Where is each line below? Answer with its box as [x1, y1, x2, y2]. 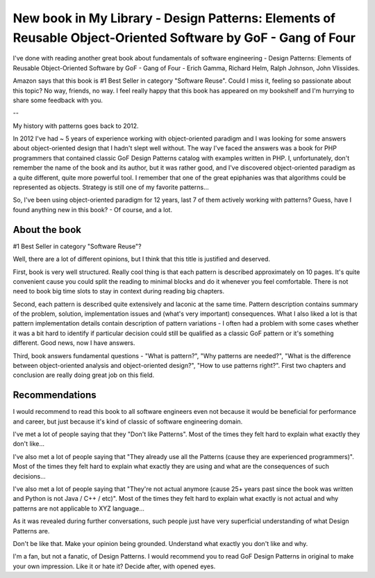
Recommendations [12, 390, 97, 401]
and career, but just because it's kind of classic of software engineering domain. [12, 417, 243, 426]
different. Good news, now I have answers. [12, 339, 135, 347]
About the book [12, 223, 82, 236]
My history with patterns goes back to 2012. [12, 122, 139, 130]
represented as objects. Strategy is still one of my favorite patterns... [12, 183, 210, 191]
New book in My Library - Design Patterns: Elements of [12, 10, 336, 26]
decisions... [12, 472, 47, 480]
